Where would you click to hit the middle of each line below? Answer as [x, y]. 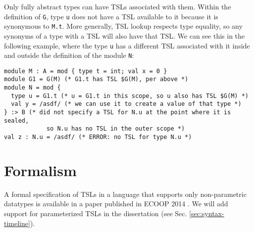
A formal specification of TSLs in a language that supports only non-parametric [125, 194]
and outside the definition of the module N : [69, 55]
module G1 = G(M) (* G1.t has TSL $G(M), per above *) [96, 79]
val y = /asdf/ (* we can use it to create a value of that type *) [126, 104]
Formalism [40, 170]
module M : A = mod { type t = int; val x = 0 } [86, 71]
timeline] [17, 223]
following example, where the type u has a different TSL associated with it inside [127, 45]
